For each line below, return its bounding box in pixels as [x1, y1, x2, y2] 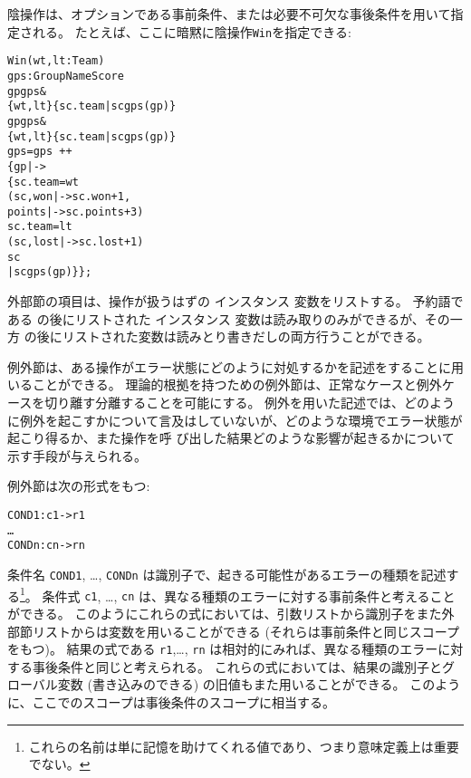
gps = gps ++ [7, 145, 72, 158]
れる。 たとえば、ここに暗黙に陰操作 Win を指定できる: [32, 22, 351, 41]
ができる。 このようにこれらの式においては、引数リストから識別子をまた [7, 603, 442, 622]
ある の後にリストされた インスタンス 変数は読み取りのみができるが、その [7, 309, 450, 328]
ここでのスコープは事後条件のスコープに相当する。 [32, 693, 335, 711]
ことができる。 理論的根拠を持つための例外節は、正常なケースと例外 [32, 375, 442, 394]
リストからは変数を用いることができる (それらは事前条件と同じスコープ [32, 621, 459, 640]
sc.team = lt [7, 220, 72, 234]
